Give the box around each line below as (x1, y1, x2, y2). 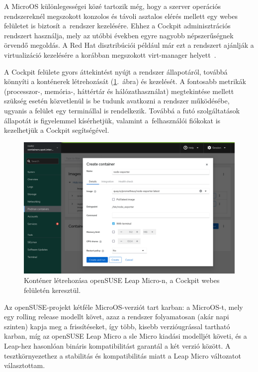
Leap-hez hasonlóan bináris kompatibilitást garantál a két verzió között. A (4, 341, 231, 351)
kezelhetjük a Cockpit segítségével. (4, 125, 109, 135)
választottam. (4, 360, 45, 371)
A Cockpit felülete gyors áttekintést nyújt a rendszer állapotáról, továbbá (4, 66, 228, 77)
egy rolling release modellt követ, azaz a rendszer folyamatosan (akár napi (4, 311, 229, 322)
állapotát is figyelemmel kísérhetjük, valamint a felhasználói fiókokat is (4, 115, 221, 125)
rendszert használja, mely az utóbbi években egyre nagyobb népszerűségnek (4, 30, 234, 40)
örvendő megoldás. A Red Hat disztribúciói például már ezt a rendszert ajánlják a (4, 40, 254, 50)
